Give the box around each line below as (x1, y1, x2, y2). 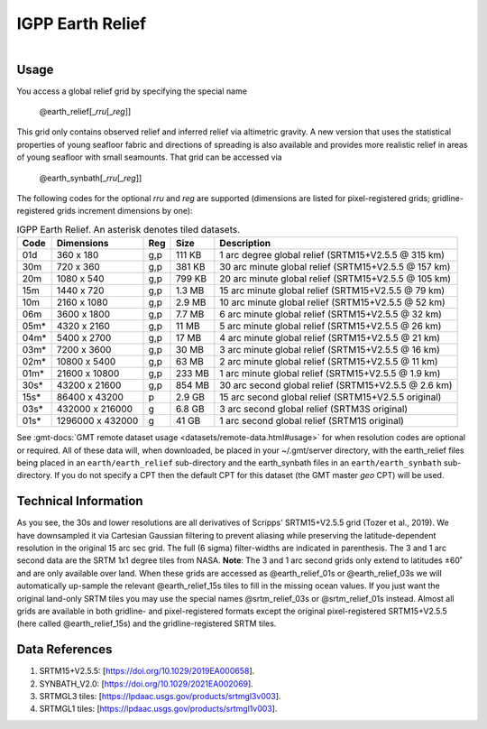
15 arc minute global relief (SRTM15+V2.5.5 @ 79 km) (219, 284, 446, 297)
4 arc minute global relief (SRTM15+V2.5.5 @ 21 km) (219, 332, 441, 345)
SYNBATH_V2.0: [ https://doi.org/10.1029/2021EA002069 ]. (39, 678, 254, 689)
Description (219, 237, 271, 250)
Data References (16, 641, 113, 658)
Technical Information (16, 494, 143, 509)
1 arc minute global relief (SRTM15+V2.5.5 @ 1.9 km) (219, 367, 441, 380)
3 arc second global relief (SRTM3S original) (219, 402, 409, 415)
